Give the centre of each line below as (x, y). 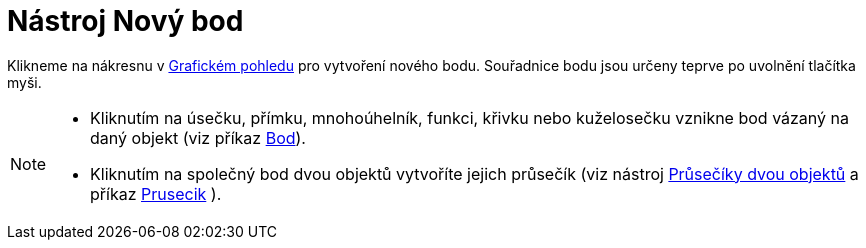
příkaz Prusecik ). (156, 193)
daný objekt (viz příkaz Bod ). (198, 137)
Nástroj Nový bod (125, 21)
